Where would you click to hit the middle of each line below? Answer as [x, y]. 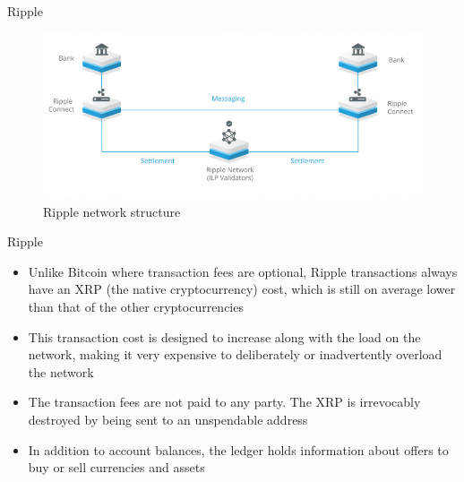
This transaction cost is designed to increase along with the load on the [224, 336]
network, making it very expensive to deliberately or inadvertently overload [235, 354]
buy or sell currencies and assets [116, 467]
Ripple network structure [112, 211]
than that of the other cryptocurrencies [136, 307]
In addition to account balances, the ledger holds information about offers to [238, 449]
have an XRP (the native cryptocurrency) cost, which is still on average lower [242, 289]
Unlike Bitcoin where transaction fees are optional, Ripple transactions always [243, 271]
